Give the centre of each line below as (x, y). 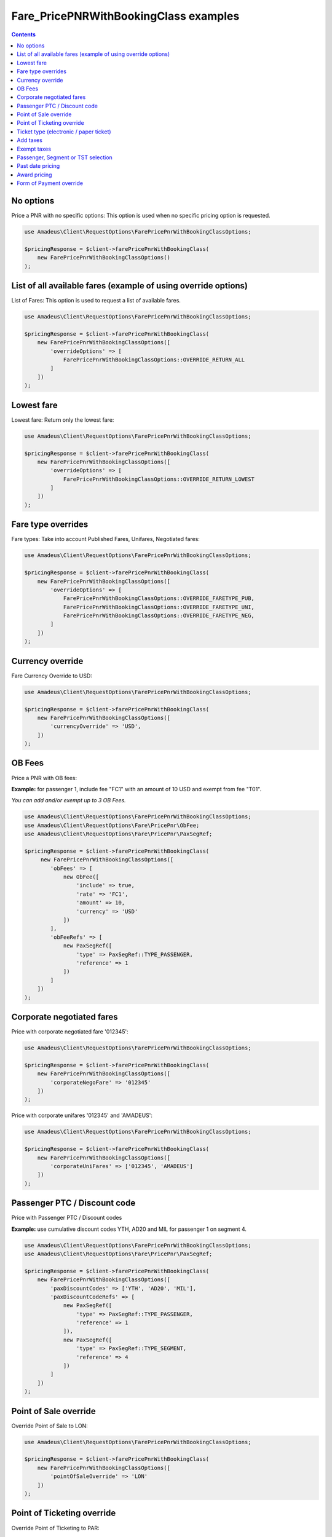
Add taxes (30, 140)
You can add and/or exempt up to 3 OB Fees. (69, 800)
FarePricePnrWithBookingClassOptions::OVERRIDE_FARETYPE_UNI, (159, 607)
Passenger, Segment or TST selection (65, 157)
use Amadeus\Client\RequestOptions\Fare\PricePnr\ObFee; (112, 825)
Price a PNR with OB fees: (44, 778)
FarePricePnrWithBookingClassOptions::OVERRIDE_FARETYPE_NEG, (159, 616)
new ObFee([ (81, 877)
